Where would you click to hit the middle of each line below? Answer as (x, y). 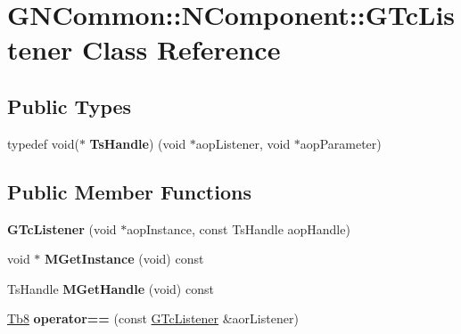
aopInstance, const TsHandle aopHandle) (239, 228)
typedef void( (43, 143)
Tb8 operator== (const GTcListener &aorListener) (153, 318)
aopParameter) (341, 143)
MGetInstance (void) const (124, 259)
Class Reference (181, 49)
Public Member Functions (129, 191)
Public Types (70, 106)
